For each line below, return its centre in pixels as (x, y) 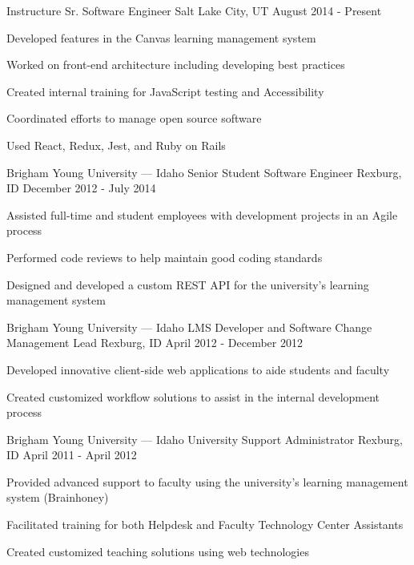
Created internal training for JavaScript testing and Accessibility (165, 91)
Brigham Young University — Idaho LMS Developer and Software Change (189, 327)
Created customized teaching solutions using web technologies (158, 551)
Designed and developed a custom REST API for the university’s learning (188, 284)
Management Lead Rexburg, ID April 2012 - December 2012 (155, 343)
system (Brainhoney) (58, 497)
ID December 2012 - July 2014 (81, 188)
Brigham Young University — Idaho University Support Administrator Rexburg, (205, 439)
